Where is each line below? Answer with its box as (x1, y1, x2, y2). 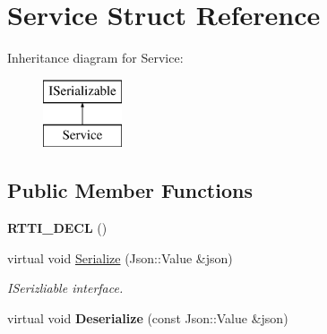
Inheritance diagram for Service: (7, 48, 184, 67)
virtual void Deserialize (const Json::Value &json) (7, 308, 288, 327)
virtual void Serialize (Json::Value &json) (7, 248, 233, 267)
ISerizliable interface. (7, 278, 124, 297)
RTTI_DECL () (7, 218, 108, 237)
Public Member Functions (7, 176, 253, 204)
